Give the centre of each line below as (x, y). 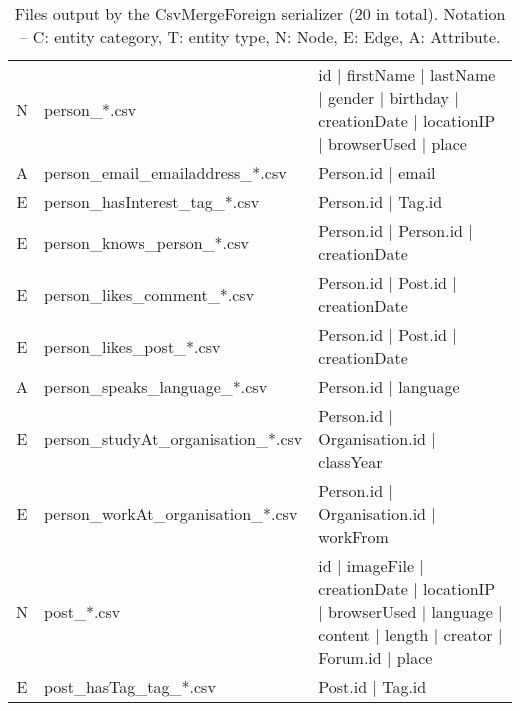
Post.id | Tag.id (372, 686)
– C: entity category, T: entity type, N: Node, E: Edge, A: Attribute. (260, 36)
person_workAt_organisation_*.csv (171, 513)
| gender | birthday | (388, 97)
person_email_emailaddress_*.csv (165, 172)
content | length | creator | (410, 634)
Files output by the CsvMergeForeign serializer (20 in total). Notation (260, 13)
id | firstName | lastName (407, 74)
